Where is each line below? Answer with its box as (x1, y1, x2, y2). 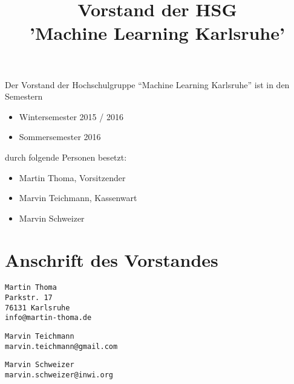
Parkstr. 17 (5, 293, 53, 302)
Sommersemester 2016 (19, 130, 101, 143)
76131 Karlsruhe (5, 303, 70, 312)
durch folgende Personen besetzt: (5, 150, 127, 163)
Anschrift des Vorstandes (5, 247, 218, 272)
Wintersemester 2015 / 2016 (19, 110, 123, 123)
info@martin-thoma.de (5, 313, 92, 322)
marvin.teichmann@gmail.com (5, 342, 118, 351)
